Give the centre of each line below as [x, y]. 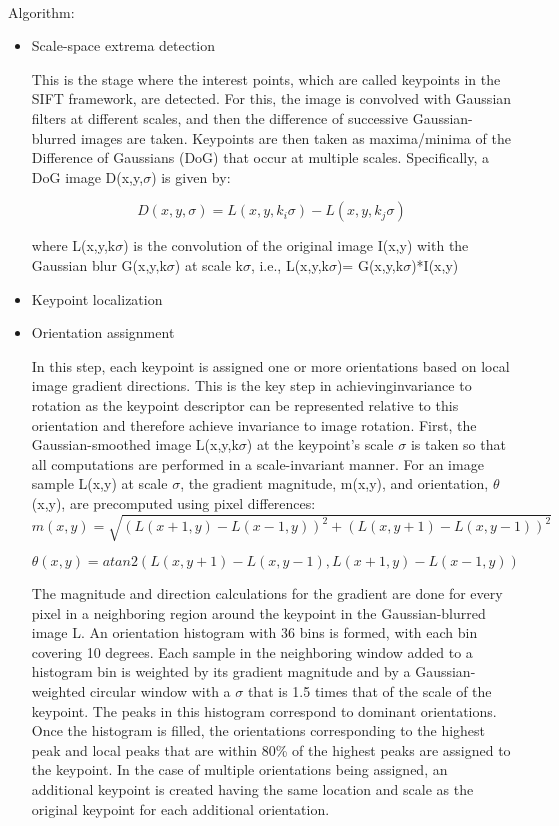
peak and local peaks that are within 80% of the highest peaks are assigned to [271, 749]
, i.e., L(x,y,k [289, 264]
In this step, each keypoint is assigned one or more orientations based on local [270, 365]
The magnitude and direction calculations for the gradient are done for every [267, 593]
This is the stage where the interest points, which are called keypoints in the [266, 78]
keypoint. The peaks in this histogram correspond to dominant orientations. [264, 710]
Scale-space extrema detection [123, 45]
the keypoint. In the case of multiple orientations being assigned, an [239, 769]
